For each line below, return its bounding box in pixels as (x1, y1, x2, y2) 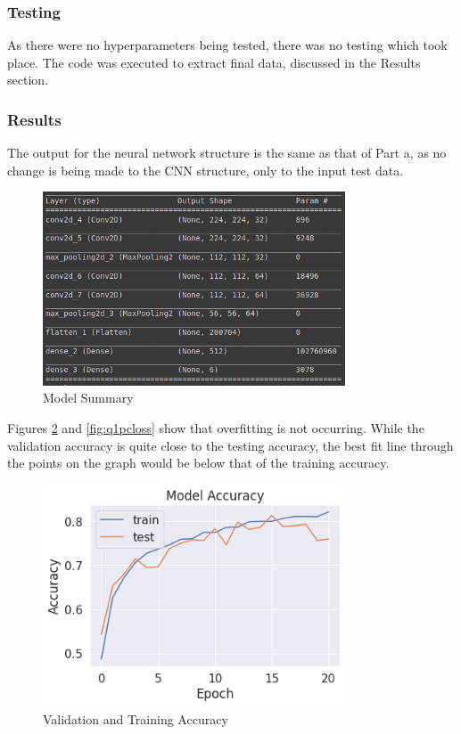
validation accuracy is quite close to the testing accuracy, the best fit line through (7, 436, 454, 454)
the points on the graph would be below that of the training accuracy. (7, 453, 390, 472)
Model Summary (43, 388, 134, 407)
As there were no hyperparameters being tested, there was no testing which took (7, 36, 448, 54)
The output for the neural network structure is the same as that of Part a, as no (7, 143, 447, 162)
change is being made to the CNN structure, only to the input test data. (7, 160, 404, 179)
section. (7, 70, 48, 89)
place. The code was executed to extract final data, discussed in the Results (7, 53, 421, 71)
